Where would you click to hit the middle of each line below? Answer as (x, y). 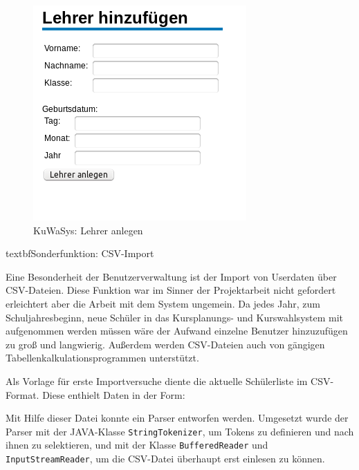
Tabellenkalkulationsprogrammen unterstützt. (102, 358)
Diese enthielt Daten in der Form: (114, 394)
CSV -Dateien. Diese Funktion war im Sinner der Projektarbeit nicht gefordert (171, 290)
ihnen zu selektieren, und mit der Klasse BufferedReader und (137, 445)
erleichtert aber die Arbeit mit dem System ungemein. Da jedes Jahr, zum (163, 303)
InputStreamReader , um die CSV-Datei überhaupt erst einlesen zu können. (165, 459)
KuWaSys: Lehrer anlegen (88, 230)
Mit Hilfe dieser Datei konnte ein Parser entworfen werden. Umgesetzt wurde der (177, 418)
